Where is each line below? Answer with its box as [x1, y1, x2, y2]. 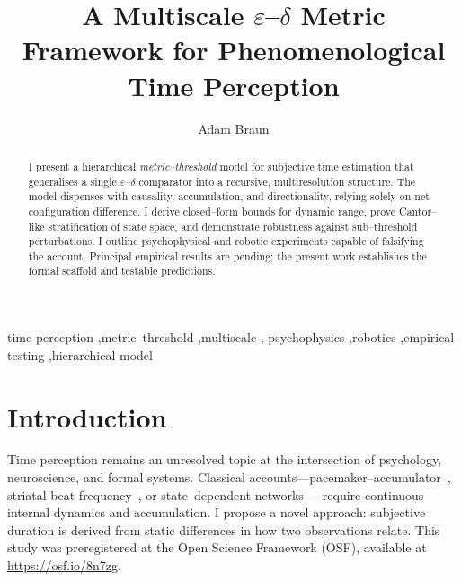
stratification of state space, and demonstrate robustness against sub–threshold [48, 218, 418, 233]
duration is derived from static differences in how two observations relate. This [7, 520, 440, 539]
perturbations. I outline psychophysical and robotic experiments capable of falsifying [28, 233, 424, 249]
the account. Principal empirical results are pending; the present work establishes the [28, 248, 427, 263]
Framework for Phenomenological [22, 31, 446, 68]
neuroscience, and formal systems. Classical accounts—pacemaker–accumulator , [7, 468, 451, 487]
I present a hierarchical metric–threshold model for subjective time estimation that [28, 158, 414, 173]
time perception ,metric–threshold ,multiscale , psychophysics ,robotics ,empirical [7, 328, 455, 347]
